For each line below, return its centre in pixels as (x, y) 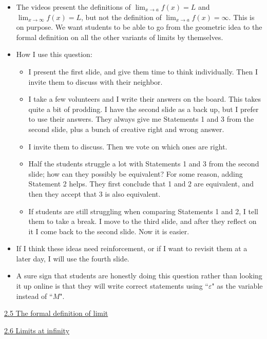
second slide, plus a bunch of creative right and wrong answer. (126, 129)
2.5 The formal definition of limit (56, 313)
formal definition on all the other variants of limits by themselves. (120, 37)
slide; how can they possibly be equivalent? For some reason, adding (136, 173)
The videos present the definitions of (73, 7)
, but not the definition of (121, 17)
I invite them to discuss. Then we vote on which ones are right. (128, 146)
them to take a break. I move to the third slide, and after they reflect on (142, 221)
